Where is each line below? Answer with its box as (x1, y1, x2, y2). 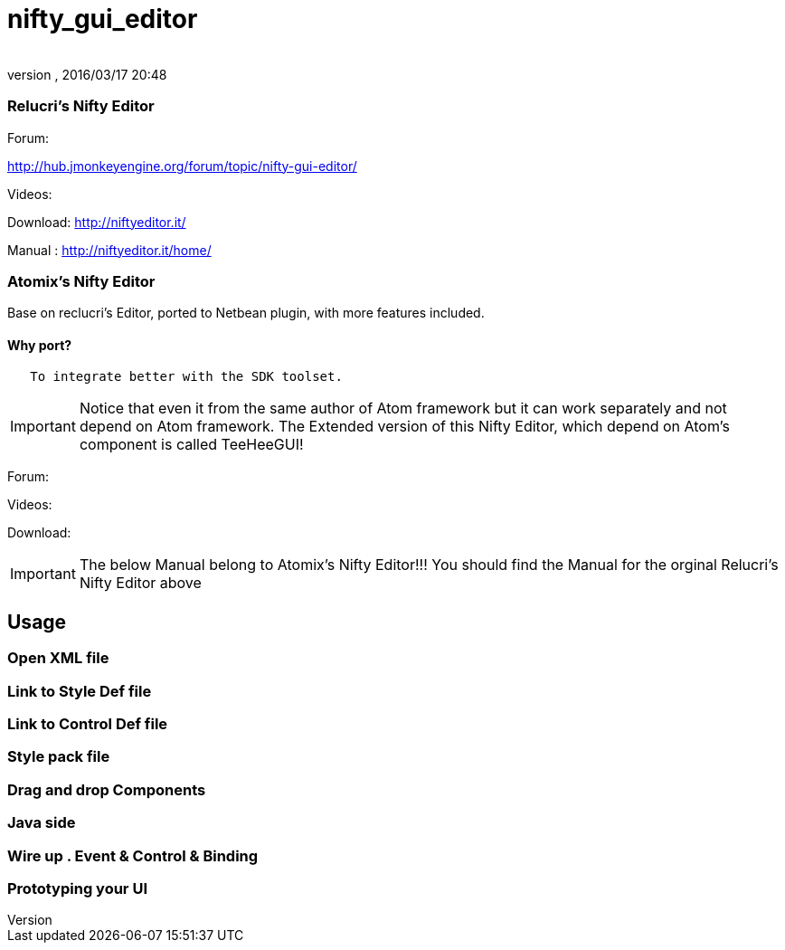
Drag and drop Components (7, 780, 206, 799)
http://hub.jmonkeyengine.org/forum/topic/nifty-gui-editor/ (7, 157, 357, 174)
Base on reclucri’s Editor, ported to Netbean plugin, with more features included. (7, 305, 485, 321)
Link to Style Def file (7, 681, 152, 700)
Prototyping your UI (7, 879, 147, 898)
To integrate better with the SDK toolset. (30, 369, 343, 385)
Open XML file (7, 649, 109, 668)
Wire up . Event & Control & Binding (7, 846, 259, 865)
